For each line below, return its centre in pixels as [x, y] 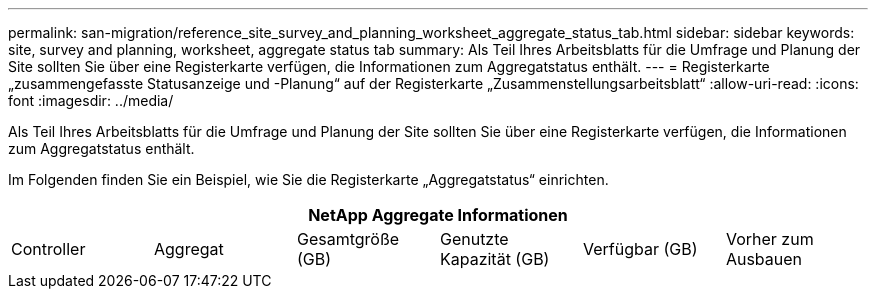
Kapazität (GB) [494, 259]
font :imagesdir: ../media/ [91, 100]
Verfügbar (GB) [640, 249]
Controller [48, 249]
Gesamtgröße [348, 239]
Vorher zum [769, 239]
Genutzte [474, 239]
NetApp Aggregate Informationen [438, 215]
